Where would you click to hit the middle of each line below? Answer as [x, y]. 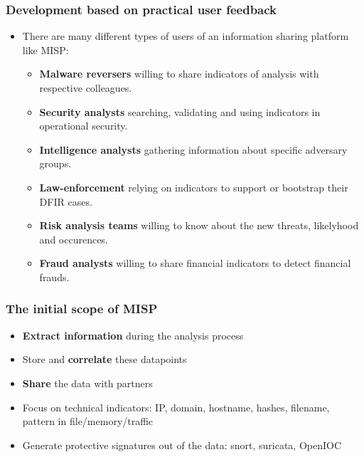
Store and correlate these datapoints [105, 359]
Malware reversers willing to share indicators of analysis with [179, 74]
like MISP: [45, 49]
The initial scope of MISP [82, 309]
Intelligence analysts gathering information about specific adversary [193, 149]
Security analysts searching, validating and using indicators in [180, 111]
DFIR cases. [66, 201]
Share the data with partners [87, 383]
